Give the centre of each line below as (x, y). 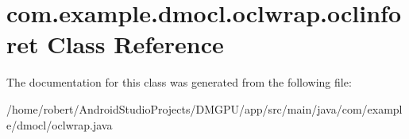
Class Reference (135, 44)
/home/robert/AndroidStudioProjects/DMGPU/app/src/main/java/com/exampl (204, 108)
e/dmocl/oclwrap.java (60, 124)
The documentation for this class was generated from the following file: (179, 82)
